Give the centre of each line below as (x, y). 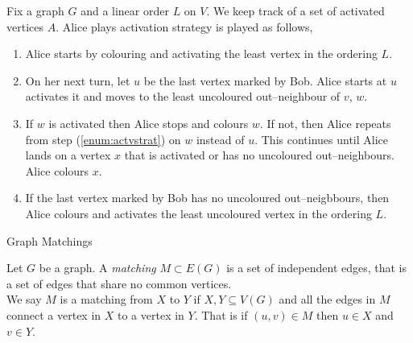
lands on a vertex (68, 155)
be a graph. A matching (97, 268)
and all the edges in (327, 299)
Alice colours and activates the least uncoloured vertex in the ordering (198, 213)
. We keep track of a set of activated (295, 10)
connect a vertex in (54, 314)
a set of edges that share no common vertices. (119, 283)
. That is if (221, 314)
